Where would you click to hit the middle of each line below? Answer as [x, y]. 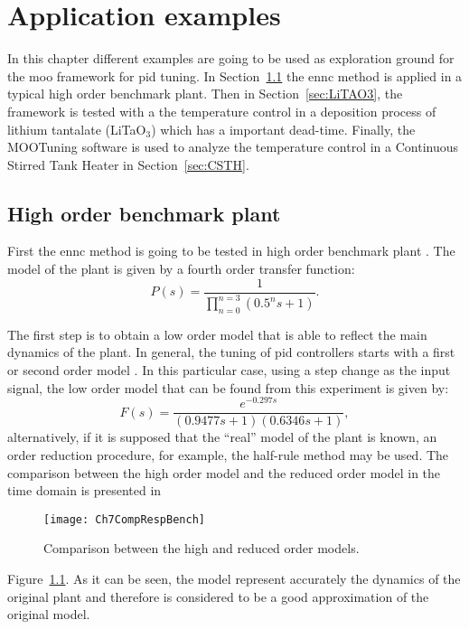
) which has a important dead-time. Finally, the [283, 129]
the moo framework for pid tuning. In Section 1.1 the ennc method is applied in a [235, 75]
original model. [49, 614]
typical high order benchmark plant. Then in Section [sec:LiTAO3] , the [205, 94]
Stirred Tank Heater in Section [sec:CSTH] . [128, 164]
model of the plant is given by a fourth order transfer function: [181, 269]
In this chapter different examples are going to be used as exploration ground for [231, 58]
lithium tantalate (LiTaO [77, 129]
